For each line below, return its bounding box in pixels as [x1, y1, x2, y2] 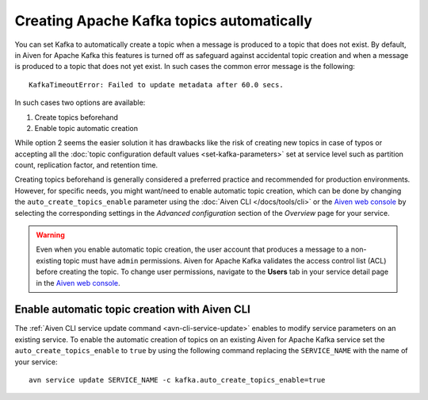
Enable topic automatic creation [34, 123, 139, 133]
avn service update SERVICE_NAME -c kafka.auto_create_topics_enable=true [29, 375, 326, 385]
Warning [36, 230, 65, 240]
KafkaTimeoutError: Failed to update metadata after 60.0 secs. [29, 80, 285, 89]
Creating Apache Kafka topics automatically [14, 12, 313, 29]
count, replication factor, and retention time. [14, 160, 159, 170]
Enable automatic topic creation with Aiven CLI [14, 302, 251, 317]
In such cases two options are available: [14, 98, 146, 107]
